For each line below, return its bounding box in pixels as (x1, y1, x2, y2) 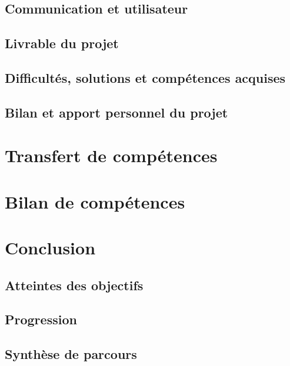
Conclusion (5, 236, 96, 260)
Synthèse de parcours (5, 345, 137, 363)
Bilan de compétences (5, 189, 185, 213)
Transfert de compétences (5, 143, 218, 167)
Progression (5, 310, 77, 328)
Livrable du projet (5, 34, 119, 52)
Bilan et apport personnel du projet (5, 103, 228, 121)
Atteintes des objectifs (5, 276, 144, 294)
